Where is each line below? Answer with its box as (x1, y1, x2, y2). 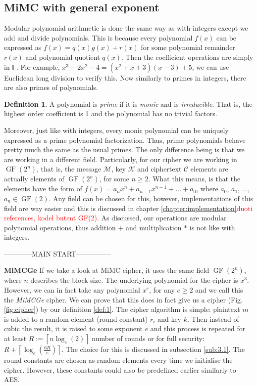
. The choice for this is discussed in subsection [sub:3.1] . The (61, 344, 245, 354)
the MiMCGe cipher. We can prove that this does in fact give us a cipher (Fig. (4, 294, 243, 304)
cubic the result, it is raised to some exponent (4, 323, 143, 334)
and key (157, 313, 182, 324)
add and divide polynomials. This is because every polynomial (4, 32, 193, 43)
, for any (149, 285, 175, 295)
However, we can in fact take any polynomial (4, 285, 140, 295)
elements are (190, 164, 228, 174)
